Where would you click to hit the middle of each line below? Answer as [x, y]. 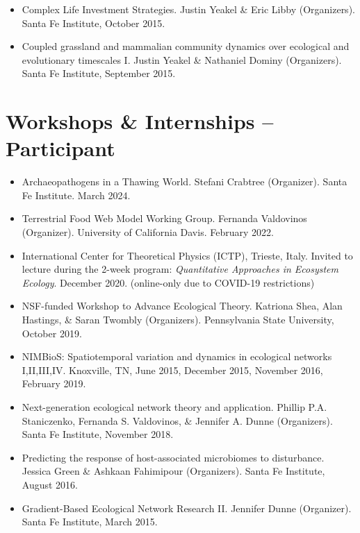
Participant [60, 148]
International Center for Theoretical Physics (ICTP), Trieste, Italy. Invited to [187, 255]
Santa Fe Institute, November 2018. [98, 434]
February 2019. [54, 383]
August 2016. [50, 484]
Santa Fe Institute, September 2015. [99, 73]
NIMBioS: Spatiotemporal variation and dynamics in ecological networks [177, 356]
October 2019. [52, 333]
